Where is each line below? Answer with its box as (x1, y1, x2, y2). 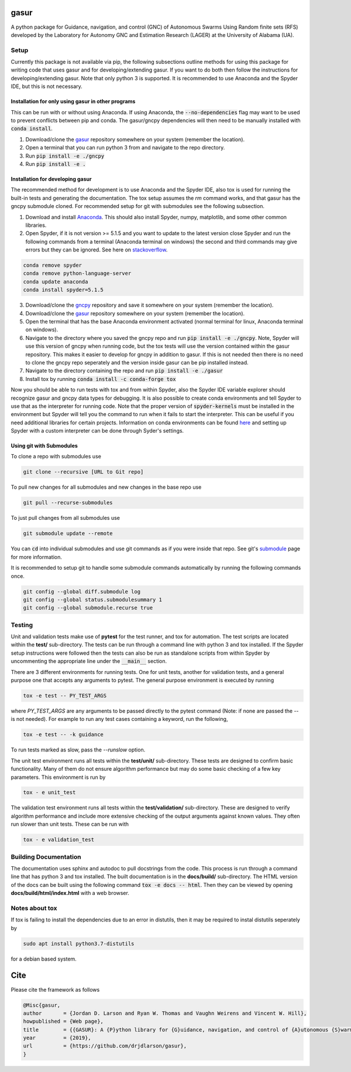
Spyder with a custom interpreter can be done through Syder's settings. (11, 427, 184, 434)
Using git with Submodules (11, 443, 78, 450)
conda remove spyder (23, 262, 82, 269)
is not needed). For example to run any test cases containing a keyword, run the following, (11, 716, 228, 723)
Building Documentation (11, 853, 81, 861)
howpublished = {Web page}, (23, 1018, 104, 1025)
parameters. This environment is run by (11, 774, 106, 781)
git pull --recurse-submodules (23, 499, 113, 506)
